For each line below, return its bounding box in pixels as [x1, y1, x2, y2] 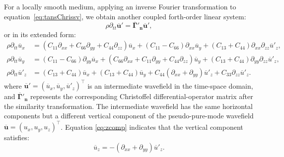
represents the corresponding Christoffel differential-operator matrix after [30, 91, 253, 102]
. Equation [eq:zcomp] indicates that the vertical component [61, 121, 243, 132]
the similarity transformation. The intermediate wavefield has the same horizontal [4, 101, 253, 111]
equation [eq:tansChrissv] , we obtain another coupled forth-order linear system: [4, 11, 246, 21]
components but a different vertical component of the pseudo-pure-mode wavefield [4, 110, 254, 121]
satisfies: [4, 132, 29, 143]
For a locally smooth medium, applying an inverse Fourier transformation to [4, 1, 236, 11]
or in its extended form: [4, 29, 76, 39]
